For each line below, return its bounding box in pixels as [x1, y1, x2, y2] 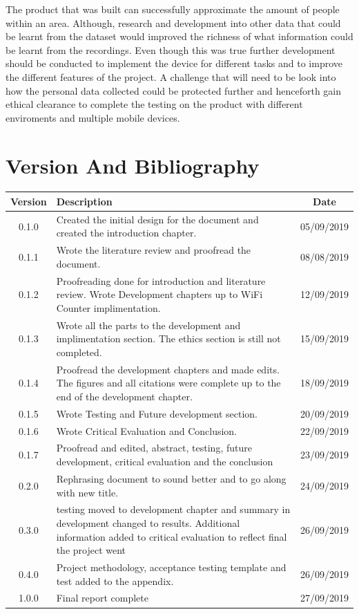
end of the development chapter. [56, 389, 193, 403]
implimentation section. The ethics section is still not [56, 331, 281, 346]
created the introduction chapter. [56, 225, 197, 240]
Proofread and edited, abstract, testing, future [56, 440, 252, 455]
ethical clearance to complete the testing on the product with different [6, 97, 303, 111]
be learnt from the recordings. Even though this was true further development [6, 42, 336, 57]
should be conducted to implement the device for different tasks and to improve [6, 56, 342, 71]
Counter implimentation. [56, 300, 161, 315]
